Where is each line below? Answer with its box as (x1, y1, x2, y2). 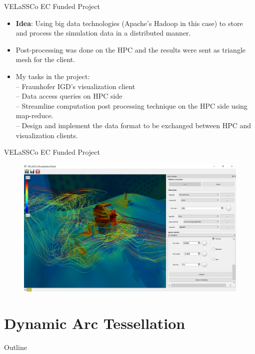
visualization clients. (15, 130, 78, 140)
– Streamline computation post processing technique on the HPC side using (15, 100, 247, 111)
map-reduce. (15, 110, 53, 121)
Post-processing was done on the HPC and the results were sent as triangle (15, 44, 246, 55)
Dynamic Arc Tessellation (4, 313, 185, 333)
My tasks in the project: (15, 71, 90, 81)
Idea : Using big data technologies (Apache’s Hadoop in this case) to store (15, 18, 243, 28)
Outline (4, 342, 27, 352)
